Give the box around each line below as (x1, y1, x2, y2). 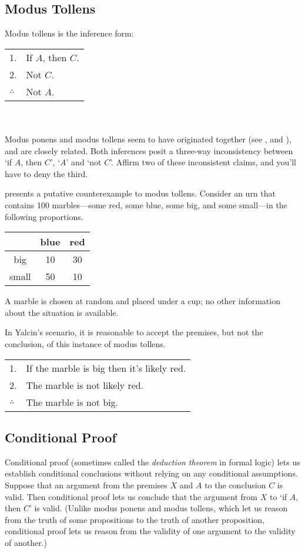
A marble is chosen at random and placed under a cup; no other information (5, 295, 280, 307)
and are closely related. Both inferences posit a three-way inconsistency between (5, 144, 293, 156)
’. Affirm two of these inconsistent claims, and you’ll (110, 156, 297, 168)
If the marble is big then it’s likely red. (26, 361, 186, 375)
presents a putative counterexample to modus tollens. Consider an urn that (5, 187, 276, 199)
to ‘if (269, 490, 287, 502)
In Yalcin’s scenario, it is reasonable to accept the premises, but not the (5, 326, 263, 338)
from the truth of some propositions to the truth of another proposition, (5, 513, 264, 525)
